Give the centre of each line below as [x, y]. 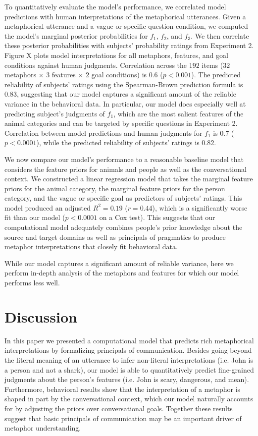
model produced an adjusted [48, 207]
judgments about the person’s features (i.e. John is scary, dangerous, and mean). [127, 379]
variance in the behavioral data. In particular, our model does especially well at [125, 103]
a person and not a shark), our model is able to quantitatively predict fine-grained [129, 369]
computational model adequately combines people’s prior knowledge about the [124, 227]
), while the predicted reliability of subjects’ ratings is [118, 142]
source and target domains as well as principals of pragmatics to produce [115, 237]
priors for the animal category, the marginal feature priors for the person [115, 188]
